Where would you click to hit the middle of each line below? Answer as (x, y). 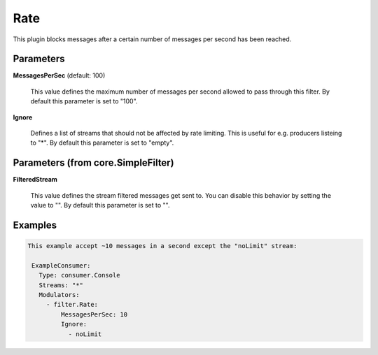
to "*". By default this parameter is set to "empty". (102, 143)
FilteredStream (35, 180)
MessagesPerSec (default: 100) (59, 75)
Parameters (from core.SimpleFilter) (93, 163)
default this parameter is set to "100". (84, 101)
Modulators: (59, 295)
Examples (35, 225)
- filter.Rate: (72, 305)
